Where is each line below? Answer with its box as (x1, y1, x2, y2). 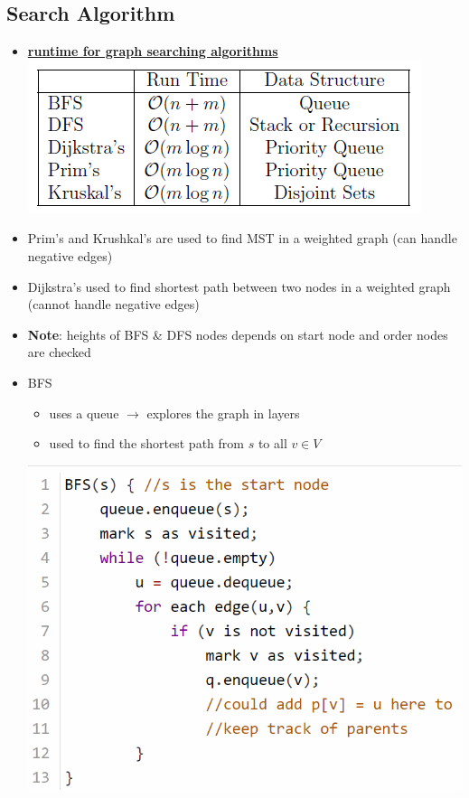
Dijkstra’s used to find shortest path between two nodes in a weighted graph (27, 277, 451, 296)
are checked (27, 343, 91, 361)
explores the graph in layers (146, 403, 300, 422)
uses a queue (49, 403, 119, 422)
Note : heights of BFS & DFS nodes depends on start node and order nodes (27, 324, 448, 343)
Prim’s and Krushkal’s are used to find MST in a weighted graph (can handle (27, 229, 457, 248)
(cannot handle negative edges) (27, 295, 200, 314)
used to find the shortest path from (49, 434, 244, 453)
